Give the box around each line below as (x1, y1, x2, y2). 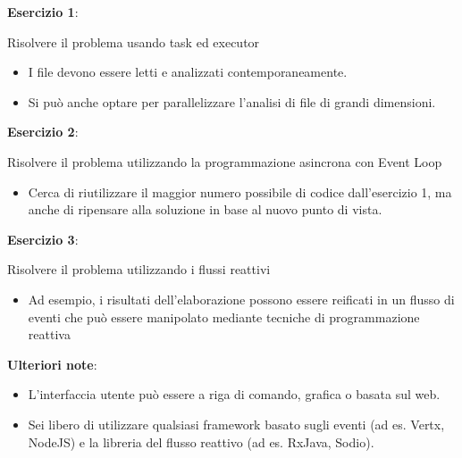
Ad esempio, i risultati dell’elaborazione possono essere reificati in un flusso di (28, 289, 455, 308)
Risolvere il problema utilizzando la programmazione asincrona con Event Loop (7, 152, 442, 171)
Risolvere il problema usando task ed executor (7, 32, 260, 51)
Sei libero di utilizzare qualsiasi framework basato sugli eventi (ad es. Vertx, (28, 414, 445, 433)
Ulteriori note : (7, 354, 97, 373)
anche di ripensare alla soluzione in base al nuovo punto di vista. (28, 200, 382, 219)
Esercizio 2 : (7, 122, 79, 141)
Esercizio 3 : (7, 229, 79, 248)
